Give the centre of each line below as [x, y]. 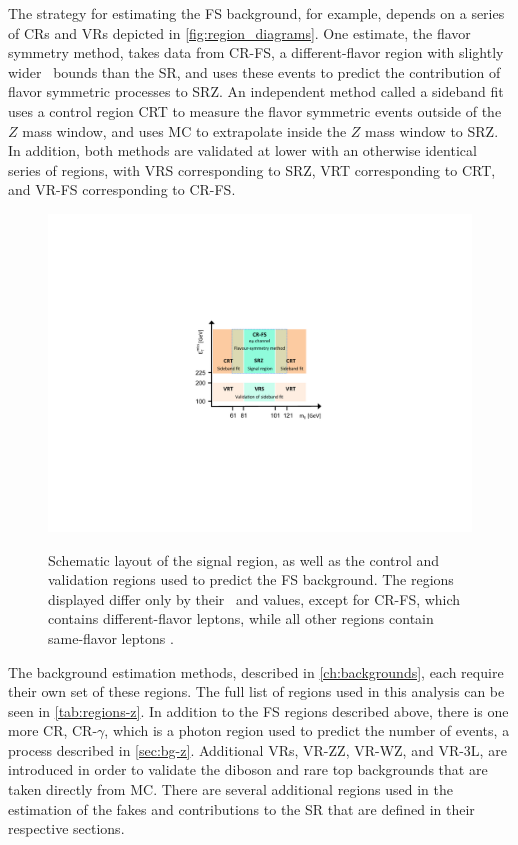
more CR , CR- [53, 730]
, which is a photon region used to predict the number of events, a [307, 730]
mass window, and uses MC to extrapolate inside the [184, 130]
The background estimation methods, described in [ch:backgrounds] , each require [256, 671]
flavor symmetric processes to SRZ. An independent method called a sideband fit [256, 91]
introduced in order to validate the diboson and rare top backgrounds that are [248, 769]
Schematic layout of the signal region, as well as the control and [244, 559]
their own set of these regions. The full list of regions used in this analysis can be [256, 691]
